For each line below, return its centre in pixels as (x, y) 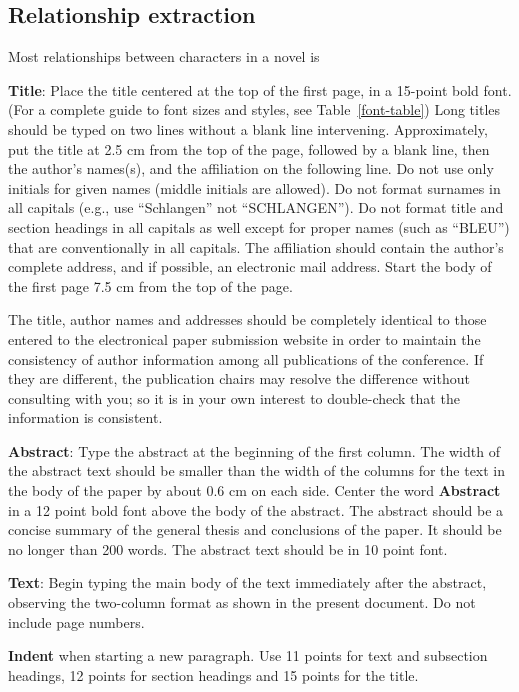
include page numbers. (76, 621)
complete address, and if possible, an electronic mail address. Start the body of (250, 266)
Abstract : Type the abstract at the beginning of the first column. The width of (254, 450)
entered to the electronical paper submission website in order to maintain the (244, 338)
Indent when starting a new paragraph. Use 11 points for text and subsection (248, 655)
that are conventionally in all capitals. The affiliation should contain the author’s (256, 246)
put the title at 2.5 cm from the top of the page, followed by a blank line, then (249, 148)
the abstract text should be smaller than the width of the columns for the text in (257, 470)
